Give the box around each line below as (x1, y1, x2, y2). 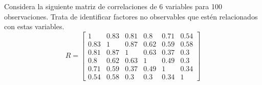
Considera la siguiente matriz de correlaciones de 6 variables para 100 (4, 1, 222, 11)
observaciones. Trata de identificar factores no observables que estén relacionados (4, 11, 258, 22)
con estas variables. (4, 21, 64, 32)
